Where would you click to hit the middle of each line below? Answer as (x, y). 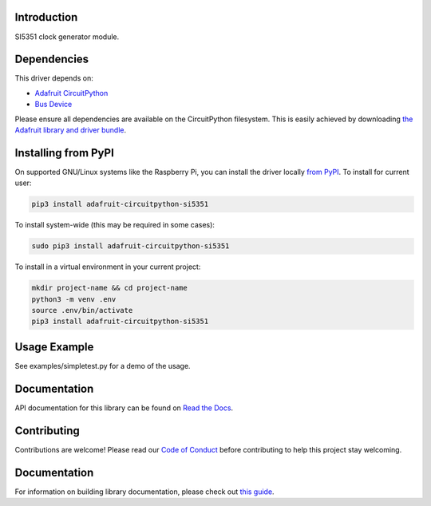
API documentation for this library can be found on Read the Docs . (124, 408)
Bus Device (53, 105)
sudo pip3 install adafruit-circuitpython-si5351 (130, 246)
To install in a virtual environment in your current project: (108, 267)
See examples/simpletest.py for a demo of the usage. (103, 366)
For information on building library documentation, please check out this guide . (144, 492)
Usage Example (54, 347)
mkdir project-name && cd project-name (109, 288)
